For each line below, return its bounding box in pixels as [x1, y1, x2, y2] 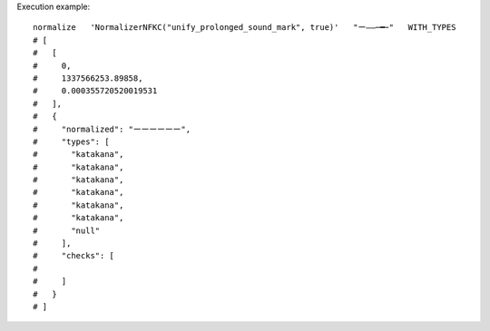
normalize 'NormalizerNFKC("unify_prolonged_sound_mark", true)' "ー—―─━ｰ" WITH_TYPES [33, 23, 456, 33]
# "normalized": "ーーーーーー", [33, 123, 191, 134]
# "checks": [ [33, 250, 115, 261]
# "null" [33, 225, 101, 236]
